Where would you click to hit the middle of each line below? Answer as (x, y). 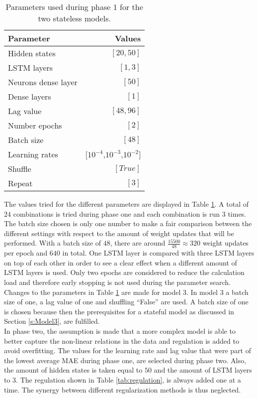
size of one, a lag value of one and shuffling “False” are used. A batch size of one (126, 302)
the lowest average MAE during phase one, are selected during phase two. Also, (125, 360)
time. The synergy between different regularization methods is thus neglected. (123, 389)
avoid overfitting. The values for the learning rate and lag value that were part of (128, 350)
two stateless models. (74, 18)
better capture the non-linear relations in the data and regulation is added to (122, 340)
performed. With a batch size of (52, 243)
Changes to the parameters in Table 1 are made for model (92, 292)
